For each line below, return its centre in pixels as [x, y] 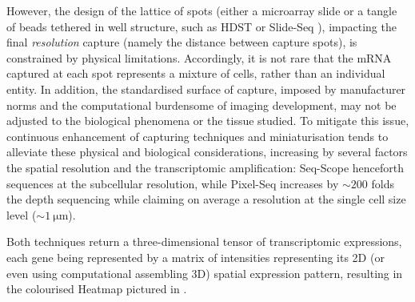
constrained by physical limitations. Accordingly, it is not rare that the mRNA [199, 57]
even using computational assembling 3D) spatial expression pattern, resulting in [205, 273]
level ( [22, 214]
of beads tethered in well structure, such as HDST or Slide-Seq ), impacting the [202, 26]
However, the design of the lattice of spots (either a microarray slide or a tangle [202, 10]
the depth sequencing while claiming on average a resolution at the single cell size [206, 199]
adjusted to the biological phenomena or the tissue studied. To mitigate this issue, [208, 121]
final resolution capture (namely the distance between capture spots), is [182, 42]
